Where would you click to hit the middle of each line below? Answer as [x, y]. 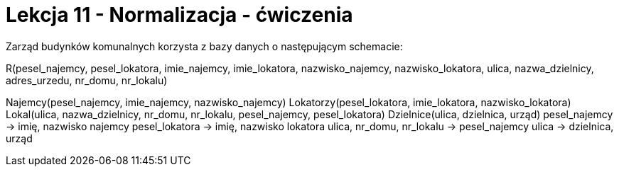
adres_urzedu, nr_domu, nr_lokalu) [87, 80]
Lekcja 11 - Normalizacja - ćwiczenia [179, 15]
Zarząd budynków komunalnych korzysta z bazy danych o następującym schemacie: [204, 46]
